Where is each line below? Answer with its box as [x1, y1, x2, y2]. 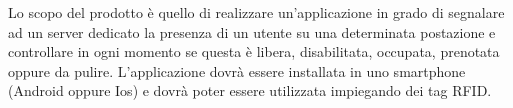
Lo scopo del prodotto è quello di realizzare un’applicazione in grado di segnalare [8, 2, 505, 22]
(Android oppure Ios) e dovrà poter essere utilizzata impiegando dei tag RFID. [8, 80, 492, 101]
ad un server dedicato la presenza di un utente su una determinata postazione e [8, 21, 496, 42]
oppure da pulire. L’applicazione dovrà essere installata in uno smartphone [8, 60, 466, 81]
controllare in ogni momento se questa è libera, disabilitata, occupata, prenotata [8, 41, 500, 62]
